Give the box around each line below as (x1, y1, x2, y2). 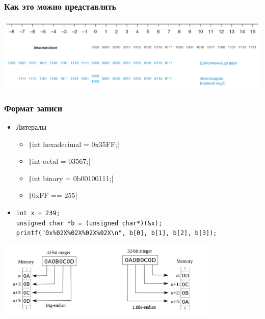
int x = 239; (16, 210, 60, 217)
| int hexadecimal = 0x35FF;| (28, 138, 119, 149)
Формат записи (4, 101, 63, 114)
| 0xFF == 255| (28, 190, 77, 200)
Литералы (16, 121, 46, 132)
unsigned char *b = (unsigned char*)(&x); (16, 219, 163, 227)
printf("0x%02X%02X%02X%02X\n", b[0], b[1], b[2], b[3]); (16, 229, 217, 237)
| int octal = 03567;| (28, 156, 91, 166)
